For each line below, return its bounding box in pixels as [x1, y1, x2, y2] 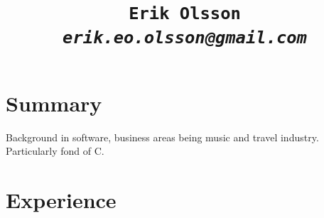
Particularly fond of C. [6, 143, 104, 158]
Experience [6, 185, 117, 214]
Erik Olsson [129, 4, 241, 24]
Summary [6, 88, 102, 117]
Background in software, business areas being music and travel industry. [6, 129, 319, 144]
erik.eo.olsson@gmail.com [63, 27, 307, 48]
